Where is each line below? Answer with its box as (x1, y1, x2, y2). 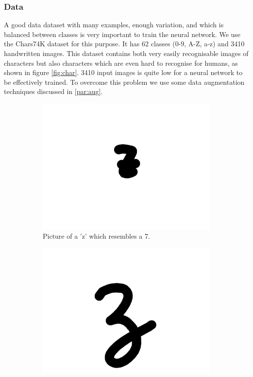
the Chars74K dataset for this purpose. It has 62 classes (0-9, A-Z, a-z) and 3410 (4, 38, 245, 49)
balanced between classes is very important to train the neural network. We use (4, 29, 241, 39)
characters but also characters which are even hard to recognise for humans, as (4, 57, 238, 68)
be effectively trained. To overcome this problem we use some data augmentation (4, 76, 245, 87)
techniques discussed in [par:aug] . (4, 86, 103, 96)
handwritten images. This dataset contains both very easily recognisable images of (4, 48, 249, 58)
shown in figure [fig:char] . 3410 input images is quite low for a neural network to (4, 67, 243, 77)
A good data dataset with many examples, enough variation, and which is (4, 19, 224, 30)
